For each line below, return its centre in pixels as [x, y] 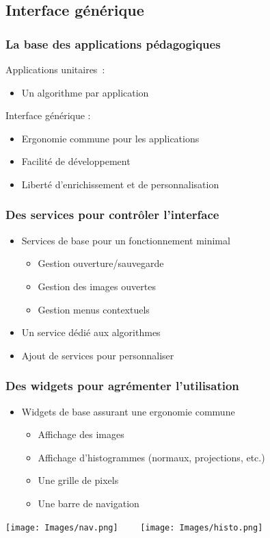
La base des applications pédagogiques [113, 43]
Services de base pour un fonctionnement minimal [126, 240]
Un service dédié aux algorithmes [91, 332]
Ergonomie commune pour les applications [110, 138]
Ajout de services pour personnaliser [98, 355]
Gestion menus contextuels [94, 309]
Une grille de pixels [78, 480]
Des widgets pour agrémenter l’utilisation [122, 386]
